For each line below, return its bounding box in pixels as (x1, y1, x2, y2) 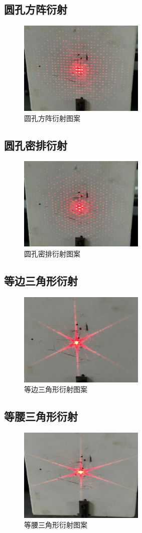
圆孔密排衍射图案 (24, 248, 80, 258)
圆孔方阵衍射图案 (24, 112, 80, 123)
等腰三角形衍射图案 (24, 519, 87, 530)
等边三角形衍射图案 (24, 384, 87, 394)
